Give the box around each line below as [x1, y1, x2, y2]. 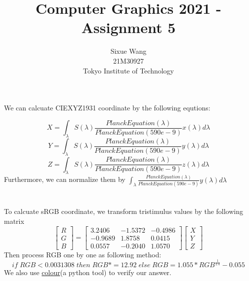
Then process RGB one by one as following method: [4, 249, 162, 259]
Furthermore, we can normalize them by [4, 174, 125, 184]
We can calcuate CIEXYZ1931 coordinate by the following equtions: [4, 103, 210, 113]
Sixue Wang [110, 46, 147, 56]
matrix [4, 215, 24, 226]
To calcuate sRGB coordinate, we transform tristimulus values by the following [4, 206, 244, 216]
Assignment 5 [81, 17, 176, 37]
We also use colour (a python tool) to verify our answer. [4, 267, 171, 277]
